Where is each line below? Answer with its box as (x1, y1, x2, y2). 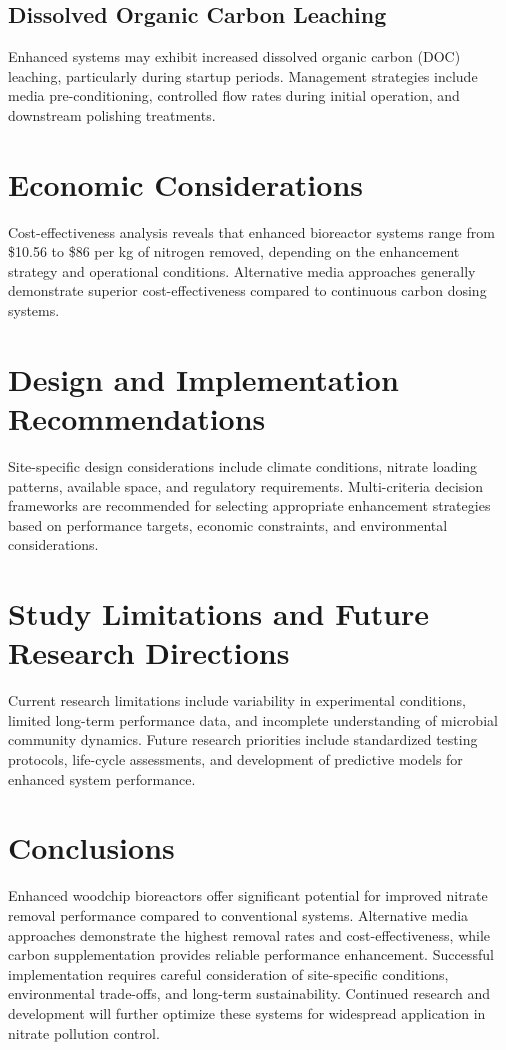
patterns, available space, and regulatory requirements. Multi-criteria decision (8, 475, 484, 496)
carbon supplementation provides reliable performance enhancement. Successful (8, 944, 494, 965)
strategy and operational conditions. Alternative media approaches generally (8, 260, 476, 281)
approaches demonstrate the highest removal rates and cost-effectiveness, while (8, 924, 491, 945)
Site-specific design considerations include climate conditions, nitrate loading (8, 455, 478, 476)
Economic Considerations (8, 163, 363, 204)
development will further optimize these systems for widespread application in (8, 1002, 486, 1023)
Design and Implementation (8, 358, 399, 399)
